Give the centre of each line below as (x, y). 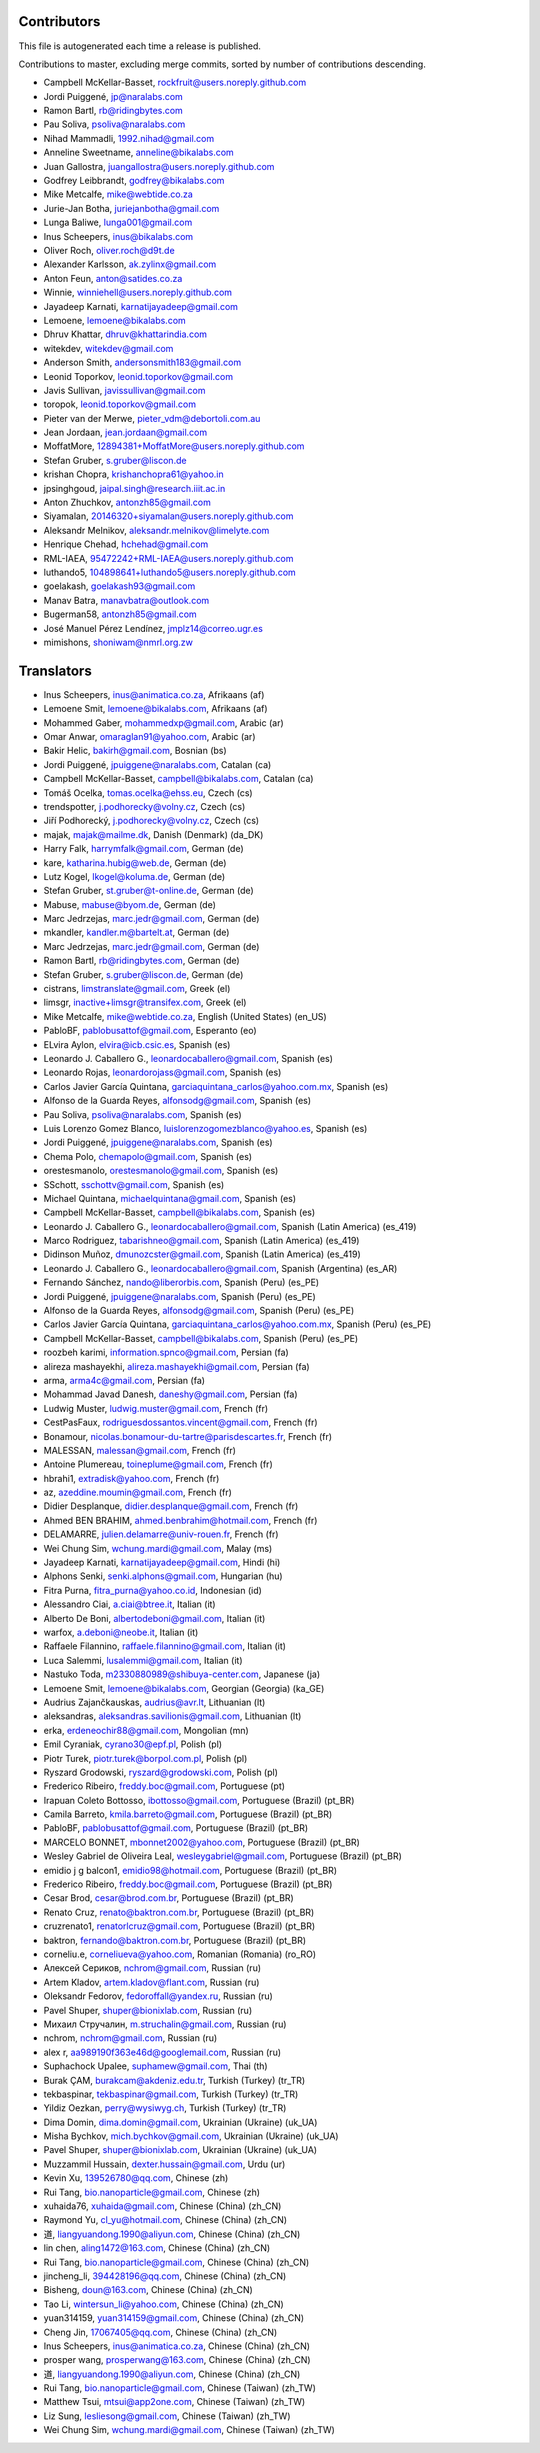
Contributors (59, 21)
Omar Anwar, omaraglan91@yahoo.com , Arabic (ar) (149, 736)
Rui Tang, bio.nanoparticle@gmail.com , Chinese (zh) (151, 2192)
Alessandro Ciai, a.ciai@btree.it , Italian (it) (129, 1604)
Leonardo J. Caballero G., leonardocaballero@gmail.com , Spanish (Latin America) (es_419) (230, 1226)
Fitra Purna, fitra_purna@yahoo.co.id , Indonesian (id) (152, 1590)
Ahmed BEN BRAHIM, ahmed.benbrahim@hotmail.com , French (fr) (180, 1520)
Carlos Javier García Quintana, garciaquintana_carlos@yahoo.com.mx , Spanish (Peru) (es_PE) (237, 1324)
